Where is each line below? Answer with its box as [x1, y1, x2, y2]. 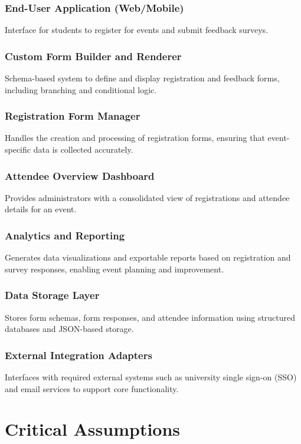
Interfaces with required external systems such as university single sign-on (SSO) [5, 371, 297, 383]
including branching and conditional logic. [5, 83, 157, 96]
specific [5, 143, 31, 156]
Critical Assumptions [5, 417, 181, 441]
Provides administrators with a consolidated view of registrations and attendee [5, 191, 290, 203]
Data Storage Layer [5, 288, 100, 302]
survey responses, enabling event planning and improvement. [5, 262, 224, 275]
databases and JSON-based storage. [5, 323, 134, 335]
